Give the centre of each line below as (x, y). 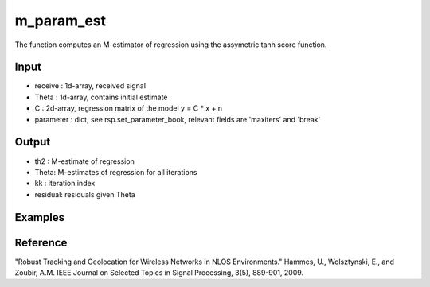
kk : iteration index (65, 184)
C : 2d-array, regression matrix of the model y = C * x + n (129, 108)
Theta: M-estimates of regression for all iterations (116, 172)
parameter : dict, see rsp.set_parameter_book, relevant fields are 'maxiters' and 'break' (178, 119)
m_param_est (61, 21)
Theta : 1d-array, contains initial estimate (101, 97)
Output (33, 142)
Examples (40, 217)
